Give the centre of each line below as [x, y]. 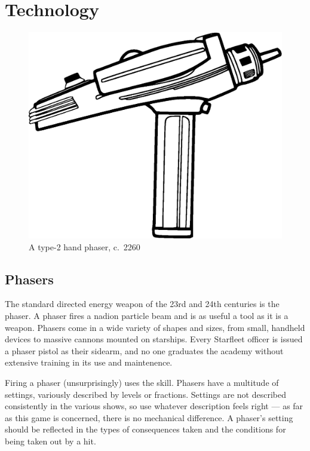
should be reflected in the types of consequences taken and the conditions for [145, 429]
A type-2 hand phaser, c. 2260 [85, 246]
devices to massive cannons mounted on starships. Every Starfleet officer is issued [154, 339]
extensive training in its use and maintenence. [89, 362]
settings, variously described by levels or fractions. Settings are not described [146, 394]
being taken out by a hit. [50, 441]
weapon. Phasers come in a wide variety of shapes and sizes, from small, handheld [155, 327]
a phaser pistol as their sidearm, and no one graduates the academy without [144, 350]
